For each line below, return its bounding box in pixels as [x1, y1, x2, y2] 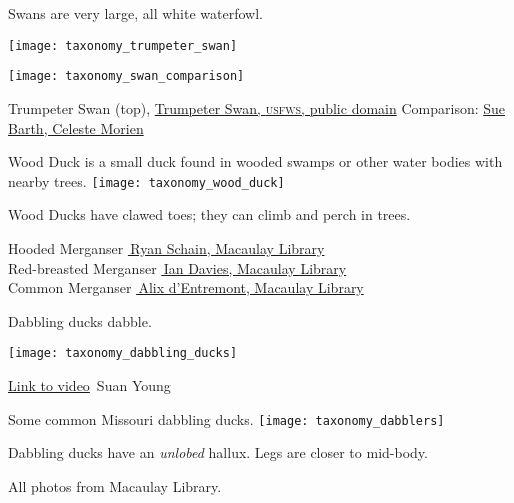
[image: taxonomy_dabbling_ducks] [8, 346, 238, 361]
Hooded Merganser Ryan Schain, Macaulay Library [8, 237, 325, 258]
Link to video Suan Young [8, 374, 171, 395]
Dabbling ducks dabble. [8, 310, 152, 331]
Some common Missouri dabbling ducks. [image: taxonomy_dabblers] [8, 408, 445, 429]
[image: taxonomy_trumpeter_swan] [8, 38, 238, 53]
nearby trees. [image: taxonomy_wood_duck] [8, 170, 285, 191]
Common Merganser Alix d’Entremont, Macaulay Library [8, 277, 364, 298]
